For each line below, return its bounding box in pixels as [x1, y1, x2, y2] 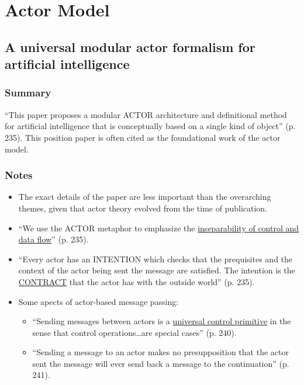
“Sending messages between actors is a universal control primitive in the [32, 315, 291, 327]
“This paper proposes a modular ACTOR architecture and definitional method [5, 108, 287, 120]
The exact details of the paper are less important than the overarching [18, 190, 271, 203]
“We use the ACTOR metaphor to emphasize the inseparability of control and [18, 221, 299, 234]
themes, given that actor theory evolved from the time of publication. [18, 202, 268, 214]
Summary [5, 85, 51, 100]
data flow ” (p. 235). [18, 233, 89, 245]
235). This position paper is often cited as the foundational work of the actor [5, 131, 281, 143]
